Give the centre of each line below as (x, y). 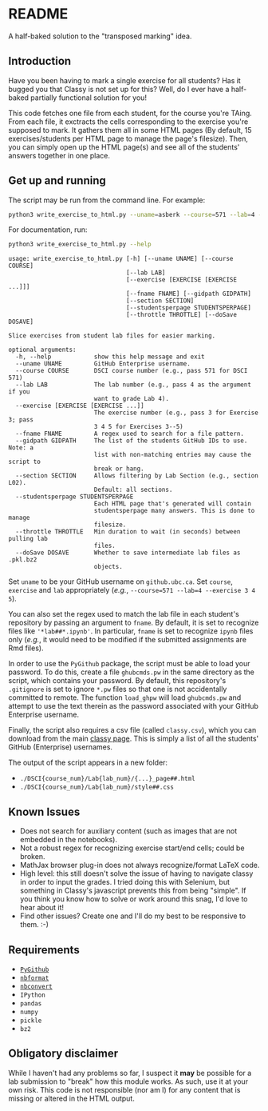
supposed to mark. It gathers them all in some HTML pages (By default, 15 (130, 130)
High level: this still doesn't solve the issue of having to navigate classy (136, 873)
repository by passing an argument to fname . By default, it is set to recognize (134, 623)
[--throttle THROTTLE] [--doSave (182, 315)
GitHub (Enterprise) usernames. (61, 747)
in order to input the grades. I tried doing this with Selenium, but (124, 882)
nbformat (34, 978)
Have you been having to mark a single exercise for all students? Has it (124, 80)
